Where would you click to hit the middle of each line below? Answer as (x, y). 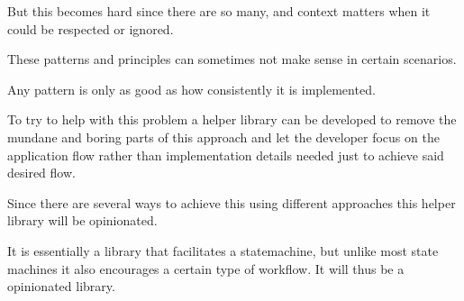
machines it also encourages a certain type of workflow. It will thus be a (206, 268)
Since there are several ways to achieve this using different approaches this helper (232, 202)
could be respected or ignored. (91, 28)
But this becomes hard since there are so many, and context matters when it (219, 11)
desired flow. (41, 173)
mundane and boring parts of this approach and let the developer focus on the (223, 137)
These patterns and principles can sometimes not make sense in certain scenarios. (232, 59)
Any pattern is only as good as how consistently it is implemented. (191, 89)
